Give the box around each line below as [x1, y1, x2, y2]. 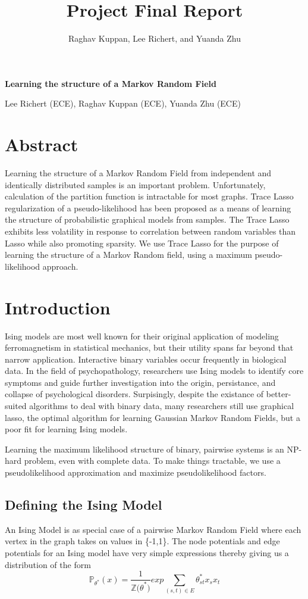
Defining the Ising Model [5, 495, 162, 514]
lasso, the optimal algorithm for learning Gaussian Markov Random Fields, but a [5, 411, 300, 423]
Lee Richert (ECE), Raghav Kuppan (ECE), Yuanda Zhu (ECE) [5, 97, 241, 110]
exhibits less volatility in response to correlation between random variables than [5, 225, 296, 237]
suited [5, 400, 27, 412]
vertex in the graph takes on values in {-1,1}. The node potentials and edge [5, 535, 280, 547]
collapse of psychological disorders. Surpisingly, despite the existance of [5, 388, 264, 400]
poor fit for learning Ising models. [5, 423, 128, 435]
